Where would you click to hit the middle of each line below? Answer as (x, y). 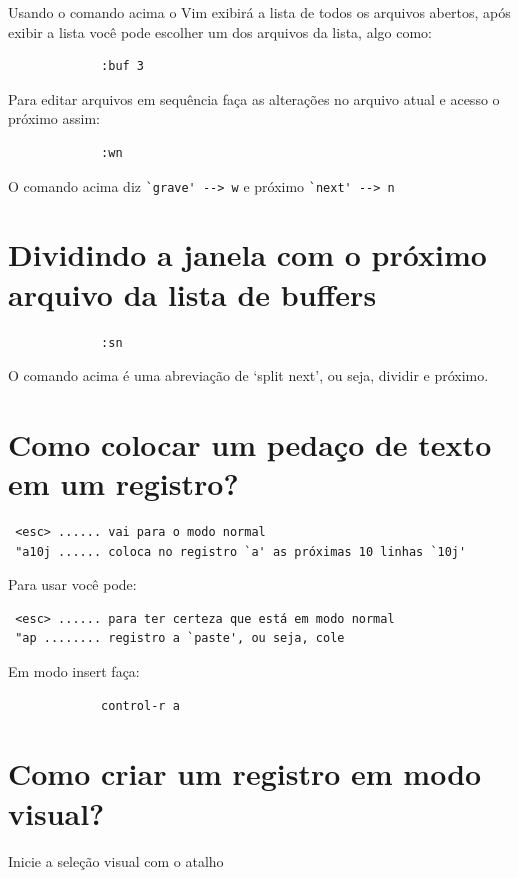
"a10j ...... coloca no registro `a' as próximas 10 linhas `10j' (241, 551)
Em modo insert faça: (74, 671)
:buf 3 (123, 66)
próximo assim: (54, 118)
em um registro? (123, 483)
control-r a (140, 705)
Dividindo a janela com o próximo (247, 254)
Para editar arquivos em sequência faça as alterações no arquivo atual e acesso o (254, 98)
